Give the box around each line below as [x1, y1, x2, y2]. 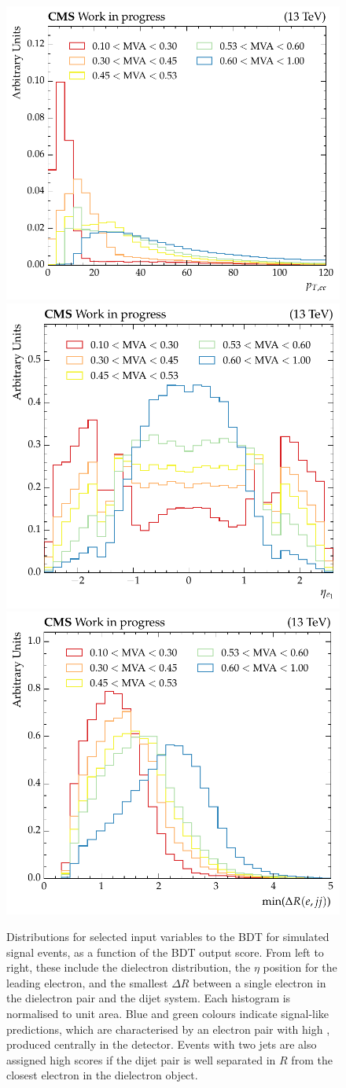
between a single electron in [193, 974, 326, 991]
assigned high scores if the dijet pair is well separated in [6, 1051, 276, 1068]
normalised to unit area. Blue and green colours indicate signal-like [6, 1005, 329, 1021]
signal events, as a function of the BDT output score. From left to [6, 943, 324, 960]
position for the [263, 959, 337, 976]
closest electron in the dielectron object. [6, 1067, 198, 1083]
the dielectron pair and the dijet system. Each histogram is [6, 990, 291, 1006]
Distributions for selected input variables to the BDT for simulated [6, 928, 329, 945]
